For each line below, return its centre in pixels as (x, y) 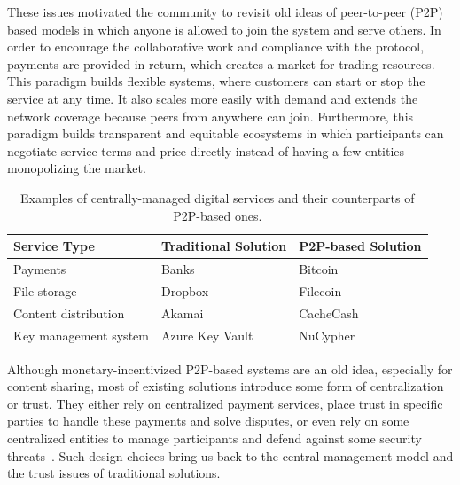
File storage (45, 290)
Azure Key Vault (207, 335)
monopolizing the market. (77, 168)
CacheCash (329, 313)
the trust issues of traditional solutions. (114, 473)
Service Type (54, 246)
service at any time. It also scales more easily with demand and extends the (213, 98)
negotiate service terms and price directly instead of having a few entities (206, 150)
